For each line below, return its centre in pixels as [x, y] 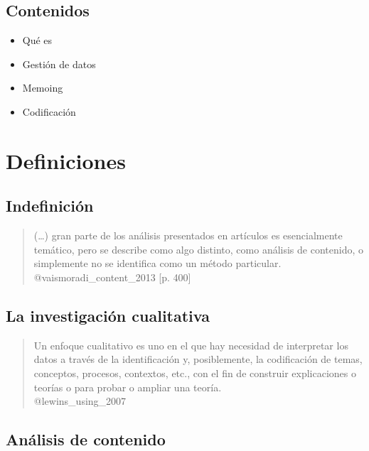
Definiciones [66, 160]
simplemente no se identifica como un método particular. [157, 263]
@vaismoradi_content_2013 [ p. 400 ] [112, 277]
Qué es [37, 40]
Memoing [43, 88]
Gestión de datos [59, 64]
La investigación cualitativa [108, 315]
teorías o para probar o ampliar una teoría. [128, 387]
